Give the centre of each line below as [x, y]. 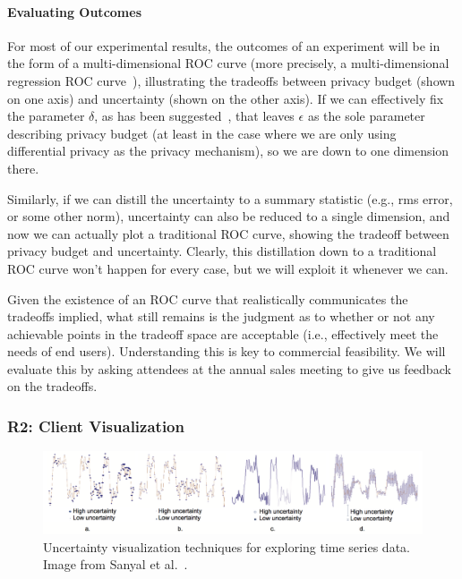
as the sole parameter [366, 116]
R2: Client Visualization [96, 426]
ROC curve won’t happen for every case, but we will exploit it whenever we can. [228, 268]
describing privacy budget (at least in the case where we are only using [202, 133]
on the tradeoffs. [52, 386]
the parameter [46, 116]
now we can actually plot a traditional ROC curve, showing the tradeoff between [228, 233]
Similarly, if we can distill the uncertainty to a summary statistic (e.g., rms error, [230, 198]
